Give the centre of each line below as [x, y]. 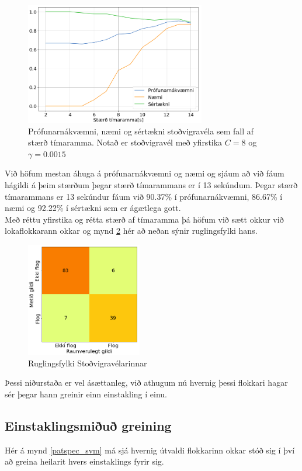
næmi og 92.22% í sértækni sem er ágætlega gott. [93, 208]
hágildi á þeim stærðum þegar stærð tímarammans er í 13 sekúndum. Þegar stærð [151, 185]
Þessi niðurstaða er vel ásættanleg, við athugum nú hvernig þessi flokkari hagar [146, 382]
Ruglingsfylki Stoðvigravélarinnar [88, 363]
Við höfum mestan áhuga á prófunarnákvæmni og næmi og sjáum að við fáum [145, 173]
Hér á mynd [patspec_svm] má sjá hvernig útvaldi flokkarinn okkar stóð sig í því [150, 450]
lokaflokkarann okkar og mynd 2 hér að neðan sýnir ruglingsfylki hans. [131, 231]
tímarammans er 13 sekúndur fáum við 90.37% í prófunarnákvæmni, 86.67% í [144, 196]
